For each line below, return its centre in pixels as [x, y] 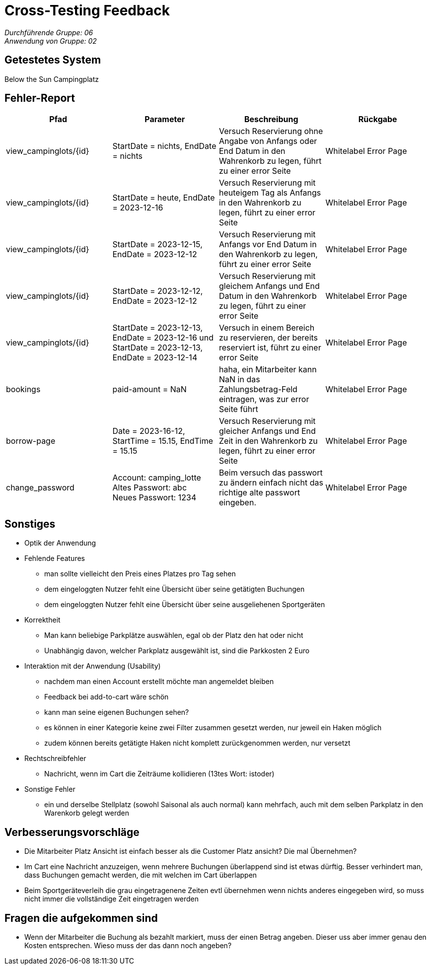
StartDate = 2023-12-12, [158, 291]
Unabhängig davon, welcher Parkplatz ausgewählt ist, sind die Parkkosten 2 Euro [177, 651]
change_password [40, 488]
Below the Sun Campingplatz [52, 79]
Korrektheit [42, 620]
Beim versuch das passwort [271, 473]
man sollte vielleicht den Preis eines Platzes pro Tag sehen [140, 574]
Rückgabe [378, 119]
